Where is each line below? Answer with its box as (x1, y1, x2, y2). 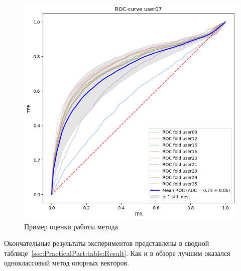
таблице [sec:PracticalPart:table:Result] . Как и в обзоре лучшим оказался (4, 247, 230, 258)
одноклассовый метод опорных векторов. (4, 257, 130, 268)
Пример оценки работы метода (24, 221, 118, 231)
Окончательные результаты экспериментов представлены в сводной (4, 238, 209, 248)
